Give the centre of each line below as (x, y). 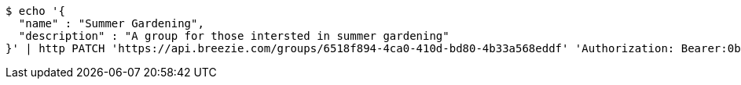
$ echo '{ (35, 11)
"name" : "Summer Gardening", (111, 23)
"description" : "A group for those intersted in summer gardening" (234, 36)
